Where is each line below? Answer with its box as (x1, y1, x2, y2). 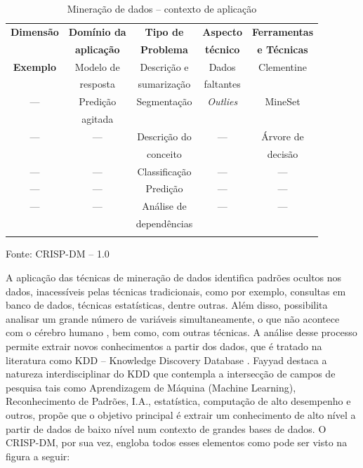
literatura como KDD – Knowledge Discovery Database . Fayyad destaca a (6, 352, 327, 367)
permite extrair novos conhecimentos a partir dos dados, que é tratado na (6, 339, 322, 354)
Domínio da (68, 24, 126, 39)
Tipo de (145, 24, 184, 39)
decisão (267, 146, 298, 161)
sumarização (138, 76, 191, 91)
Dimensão (11, 24, 59, 39)
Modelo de (74, 59, 120, 74)
